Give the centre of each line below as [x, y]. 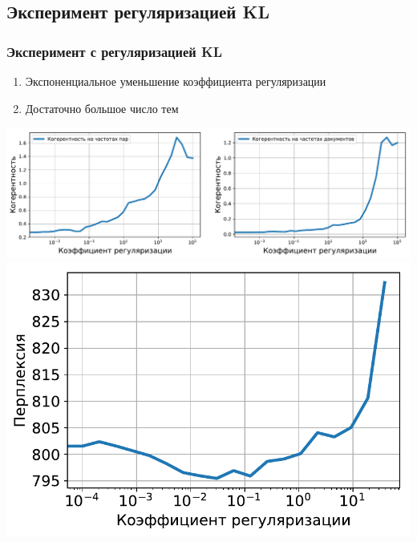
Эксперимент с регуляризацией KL [114, 51]
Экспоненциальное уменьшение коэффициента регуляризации [176, 81]
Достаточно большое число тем [102, 108]
